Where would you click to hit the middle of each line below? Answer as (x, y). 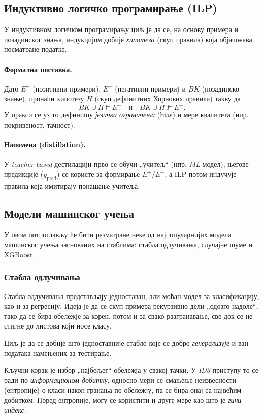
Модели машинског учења (69, 213)
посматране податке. (36, 49)
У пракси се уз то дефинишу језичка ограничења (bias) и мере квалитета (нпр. (126, 115)
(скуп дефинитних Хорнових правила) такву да (168, 98)
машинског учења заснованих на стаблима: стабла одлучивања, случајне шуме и (128, 244)
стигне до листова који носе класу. (58, 326)
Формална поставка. (38, 69)
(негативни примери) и (150, 88)
